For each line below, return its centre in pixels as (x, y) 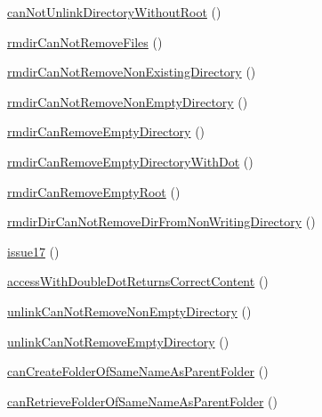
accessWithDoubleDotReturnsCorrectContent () (138, 281)
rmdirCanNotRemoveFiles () (85, 41)
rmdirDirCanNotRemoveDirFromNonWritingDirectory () (161, 221)
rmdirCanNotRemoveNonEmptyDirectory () (128, 101)
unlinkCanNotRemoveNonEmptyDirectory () (129, 311)
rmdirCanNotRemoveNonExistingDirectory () (132, 72)
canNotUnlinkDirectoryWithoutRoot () (114, 12)
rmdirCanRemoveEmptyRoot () (94, 191)
